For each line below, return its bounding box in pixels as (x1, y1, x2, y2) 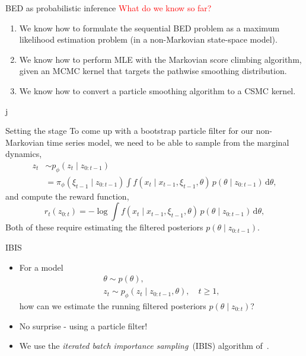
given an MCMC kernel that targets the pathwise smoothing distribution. (19, 65, 287, 77)
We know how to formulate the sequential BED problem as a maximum (19, 21, 280, 34)
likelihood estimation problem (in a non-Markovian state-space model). (19, 33, 278, 46)
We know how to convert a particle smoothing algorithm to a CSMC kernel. (19, 84, 296, 97)
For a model (19, 261, 63, 273)
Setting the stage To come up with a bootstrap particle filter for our (5, 124, 254, 137)
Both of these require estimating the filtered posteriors (5, 221, 203, 233)
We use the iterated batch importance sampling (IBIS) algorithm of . (19, 339, 269, 352)
